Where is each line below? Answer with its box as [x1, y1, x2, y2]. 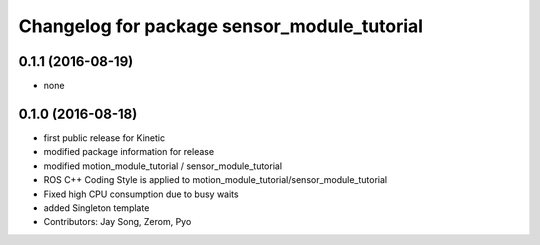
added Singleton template [43, 201, 150, 214]
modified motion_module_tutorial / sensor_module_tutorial [43, 160, 283, 172]
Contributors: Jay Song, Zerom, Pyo [43, 216, 192, 228]
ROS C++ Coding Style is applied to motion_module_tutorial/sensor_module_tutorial [43, 174, 388, 186]
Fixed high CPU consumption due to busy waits [43, 188, 239, 200]
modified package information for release [43, 146, 215, 158]
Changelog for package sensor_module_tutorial [18, 15, 424, 37]
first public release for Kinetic [43, 131, 165, 144]
